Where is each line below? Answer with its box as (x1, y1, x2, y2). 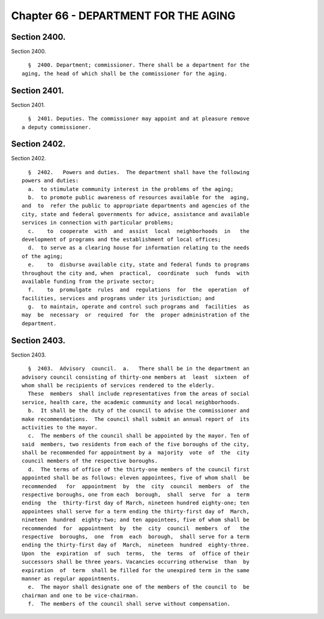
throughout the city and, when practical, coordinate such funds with (22, 270, 250, 276)
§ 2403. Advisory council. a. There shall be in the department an (28, 365, 250, 372)
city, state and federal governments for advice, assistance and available (22, 211, 250, 217)
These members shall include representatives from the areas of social (28, 390, 250, 397)
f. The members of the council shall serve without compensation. (28, 600, 231, 608)
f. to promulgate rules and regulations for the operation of (28, 286, 250, 294)
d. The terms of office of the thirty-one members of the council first (28, 466, 250, 473)
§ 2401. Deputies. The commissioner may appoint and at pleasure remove (28, 115, 250, 122)
